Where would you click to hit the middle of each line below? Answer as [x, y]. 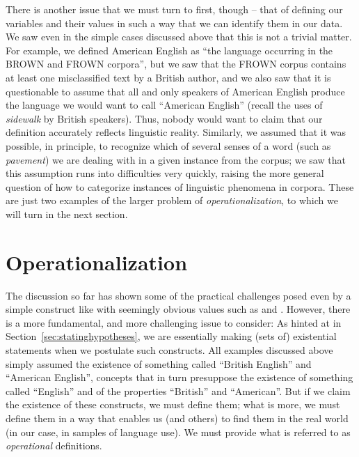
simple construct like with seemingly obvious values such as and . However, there [178, 309]
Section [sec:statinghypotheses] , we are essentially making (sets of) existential [171, 336]
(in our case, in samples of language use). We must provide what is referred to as [178, 432]
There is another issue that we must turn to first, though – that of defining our [174, 9]
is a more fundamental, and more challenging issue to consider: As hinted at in [174, 322]
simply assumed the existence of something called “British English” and [159, 363]
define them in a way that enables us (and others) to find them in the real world [177, 418]
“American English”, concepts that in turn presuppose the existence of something [179, 377]
